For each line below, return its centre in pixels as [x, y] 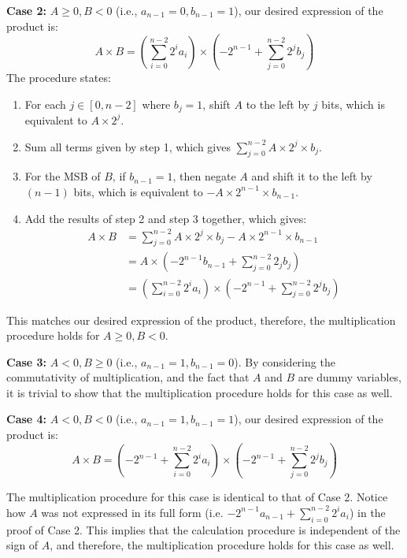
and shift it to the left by [312, 176]
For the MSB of [63, 176]
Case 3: [27, 361]
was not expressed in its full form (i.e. [132, 512]
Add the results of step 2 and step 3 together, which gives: [166, 218]
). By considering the [285, 361]
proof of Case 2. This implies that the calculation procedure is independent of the [203, 529]
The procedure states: [59, 77]
